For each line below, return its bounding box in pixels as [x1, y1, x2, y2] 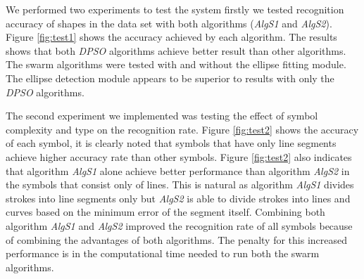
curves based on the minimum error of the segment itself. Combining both [6, 205, 325, 219]
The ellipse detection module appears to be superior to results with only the [6, 70, 334, 85]
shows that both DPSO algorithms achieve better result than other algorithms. [6, 43, 346, 58]
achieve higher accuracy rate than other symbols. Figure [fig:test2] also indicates [6, 149, 352, 164]
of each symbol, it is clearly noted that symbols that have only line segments [6, 136, 337, 150]
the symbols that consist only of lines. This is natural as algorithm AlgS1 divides [6, 177, 354, 192]
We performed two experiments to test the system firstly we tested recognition [6, 2, 344, 16]
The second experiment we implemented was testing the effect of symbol [6, 108, 318, 123]
